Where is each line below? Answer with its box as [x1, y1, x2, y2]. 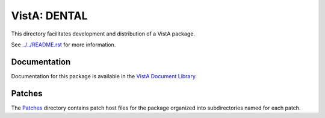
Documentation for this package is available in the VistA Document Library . [11, 72, 197, 79]
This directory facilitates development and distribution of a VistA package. [11, 30, 196, 37]
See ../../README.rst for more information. [11, 41, 116, 48]
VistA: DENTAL [11, 9, 88, 22]
